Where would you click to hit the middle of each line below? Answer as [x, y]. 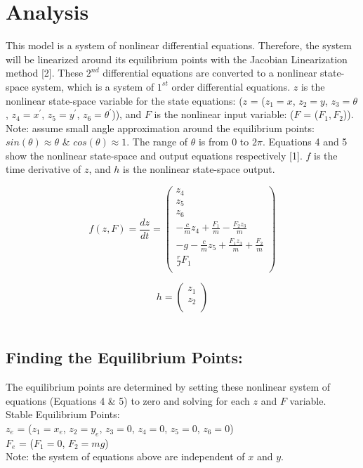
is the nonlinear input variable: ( [224, 114]
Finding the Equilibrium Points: [124, 357]
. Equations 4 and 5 [305, 142]
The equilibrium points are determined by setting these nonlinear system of [168, 386]
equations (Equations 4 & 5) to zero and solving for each [128, 400]
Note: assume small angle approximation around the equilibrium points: [160, 128]
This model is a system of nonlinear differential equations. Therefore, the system [179, 45]
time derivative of [44, 169]
